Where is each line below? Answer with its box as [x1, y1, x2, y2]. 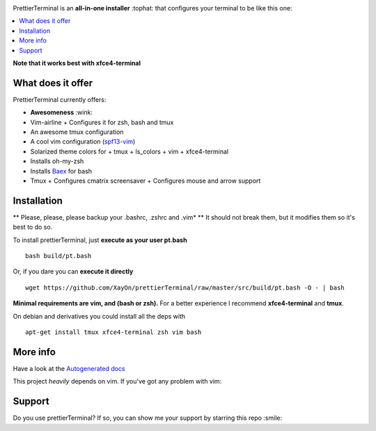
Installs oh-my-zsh [30, 157, 84, 165]
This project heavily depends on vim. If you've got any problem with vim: [13, 377, 222, 386]
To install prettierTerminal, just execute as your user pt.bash [13, 236, 187, 244]
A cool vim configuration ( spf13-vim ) [30, 137, 136, 146]
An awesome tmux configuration [30, 128, 124, 136]
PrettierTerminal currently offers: [13, 95, 107, 104]
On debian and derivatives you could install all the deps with [13, 312, 186, 320]
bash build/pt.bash [25, 252, 92, 260]
